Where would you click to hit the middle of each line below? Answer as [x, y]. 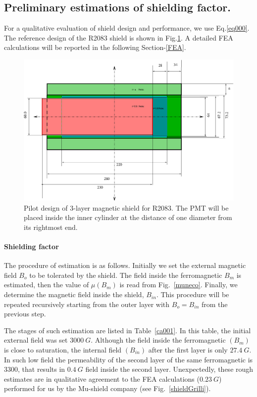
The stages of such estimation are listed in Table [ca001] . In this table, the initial [128, 330]
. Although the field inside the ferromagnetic [158, 340]
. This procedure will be [193, 294]
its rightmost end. [51, 227]
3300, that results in [35, 369]
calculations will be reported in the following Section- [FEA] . [95, 47]
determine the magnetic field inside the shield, [74, 294]
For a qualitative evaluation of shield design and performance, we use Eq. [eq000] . [127, 28]
